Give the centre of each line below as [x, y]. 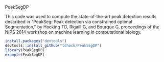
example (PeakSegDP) [25, 55]
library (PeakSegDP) [25, 50]
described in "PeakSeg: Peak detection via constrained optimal [69, 22]
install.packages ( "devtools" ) [36, 41]
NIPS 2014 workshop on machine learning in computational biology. [73, 32]
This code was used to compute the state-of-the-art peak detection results [81, 16]
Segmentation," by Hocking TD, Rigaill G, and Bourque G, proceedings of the [82, 27]
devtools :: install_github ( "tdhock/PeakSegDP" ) [53, 45]
